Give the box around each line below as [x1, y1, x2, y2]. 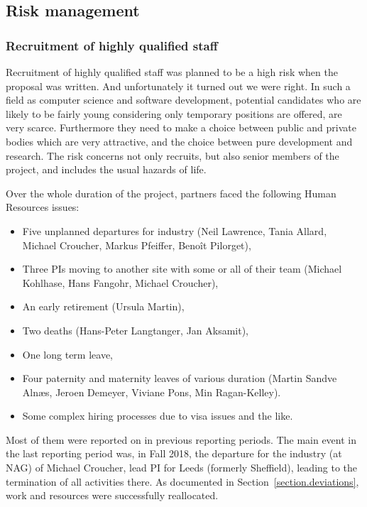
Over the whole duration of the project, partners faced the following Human [6, 185, 336, 200]
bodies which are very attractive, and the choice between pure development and [6, 133, 353, 148]
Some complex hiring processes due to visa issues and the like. [22, 408, 293, 423]
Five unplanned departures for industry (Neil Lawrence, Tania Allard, [22, 223, 327, 238]
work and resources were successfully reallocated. [6, 488, 219, 503]
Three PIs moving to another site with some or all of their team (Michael [22, 261, 342, 276]
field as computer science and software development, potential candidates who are [6, 92, 361, 107]
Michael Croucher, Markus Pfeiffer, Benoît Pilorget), [22, 237, 251, 252]
